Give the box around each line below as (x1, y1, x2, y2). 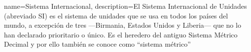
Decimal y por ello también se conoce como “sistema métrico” (4, 39, 191, 49)
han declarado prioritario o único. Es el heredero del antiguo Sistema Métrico (4, 29, 238, 39)
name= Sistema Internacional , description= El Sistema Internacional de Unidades (4, 1, 247, 11)
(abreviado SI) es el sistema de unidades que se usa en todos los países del (4, 10, 228, 20)
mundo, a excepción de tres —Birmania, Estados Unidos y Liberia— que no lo (4, 20, 241, 30)
